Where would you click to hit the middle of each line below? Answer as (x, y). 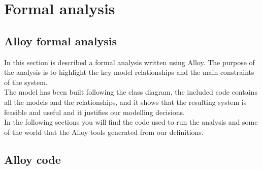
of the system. (26, 82)
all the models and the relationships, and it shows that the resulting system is (125, 102)
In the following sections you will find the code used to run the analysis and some (131, 122)
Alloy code (32, 159)
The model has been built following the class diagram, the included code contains (131, 92)
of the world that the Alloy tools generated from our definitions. (104, 132)
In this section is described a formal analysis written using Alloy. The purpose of (129, 62)
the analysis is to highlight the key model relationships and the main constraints (129, 72)
